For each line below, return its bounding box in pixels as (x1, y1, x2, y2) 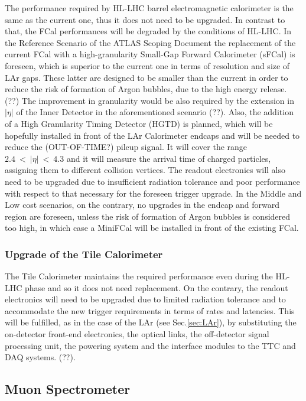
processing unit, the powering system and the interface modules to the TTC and (5, 339, 296, 351)
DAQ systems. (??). (5, 351, 76, 363)
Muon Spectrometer (5, 380, 131, 398)
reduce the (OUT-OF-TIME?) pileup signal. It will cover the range (5, 141, 248, 153)
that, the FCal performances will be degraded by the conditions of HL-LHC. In (5, 25, 292, 37)
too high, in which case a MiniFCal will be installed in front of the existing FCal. (5, 221, 299, 234)
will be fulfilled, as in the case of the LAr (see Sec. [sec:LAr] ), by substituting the (5, 316, 297, 328)
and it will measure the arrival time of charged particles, (66, 152, 271, 164)
